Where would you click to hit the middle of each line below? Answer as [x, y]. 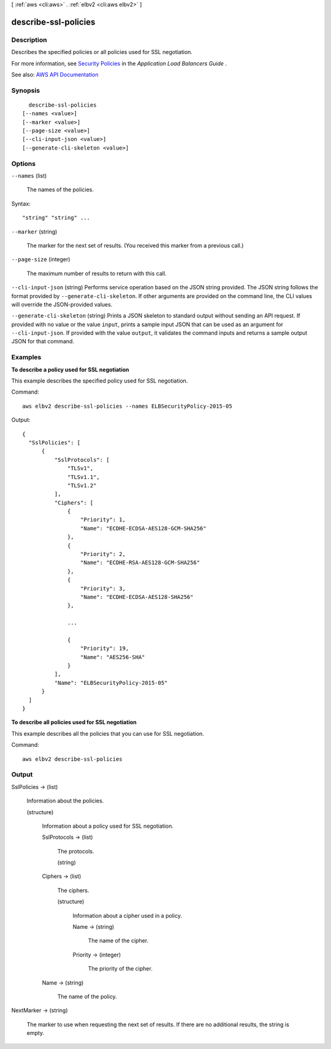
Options [24, 164]
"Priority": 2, [103, 554]
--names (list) [29, 175]
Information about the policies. [65, 801]
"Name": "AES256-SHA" [112, 657]
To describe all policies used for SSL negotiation [74, 722]
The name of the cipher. [118, 940]
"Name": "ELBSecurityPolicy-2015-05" [111, 683]
